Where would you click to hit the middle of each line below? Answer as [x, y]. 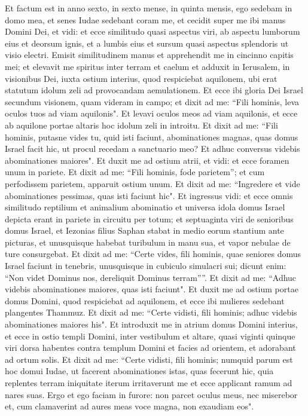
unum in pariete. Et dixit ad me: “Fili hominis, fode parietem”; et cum [135, 172]
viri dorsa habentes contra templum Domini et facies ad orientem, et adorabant [150, 348]
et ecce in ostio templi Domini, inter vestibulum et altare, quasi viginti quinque [150, 336]
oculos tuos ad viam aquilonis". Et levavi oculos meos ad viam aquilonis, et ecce [151, 113]
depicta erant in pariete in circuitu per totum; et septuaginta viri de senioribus [149, 218]
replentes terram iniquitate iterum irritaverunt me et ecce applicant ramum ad [149, 383]
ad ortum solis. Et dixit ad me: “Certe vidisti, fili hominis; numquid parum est [149, 359]
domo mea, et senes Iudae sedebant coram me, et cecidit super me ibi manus [145, 19]
